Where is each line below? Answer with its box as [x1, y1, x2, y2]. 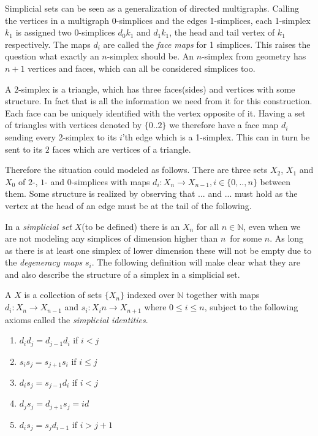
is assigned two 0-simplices [15, 26, 115, 39]
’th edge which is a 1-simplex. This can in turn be [122, 130, 310, 143]
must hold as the [235, 187, 298, 200]
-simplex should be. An [107, 50, 194, 63]
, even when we [243, 220, 301, 232]
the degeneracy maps [5, 256, 83, 269]
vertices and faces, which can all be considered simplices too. [28, 61, 256, 74]
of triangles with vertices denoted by [5, 118, 142, 131]
